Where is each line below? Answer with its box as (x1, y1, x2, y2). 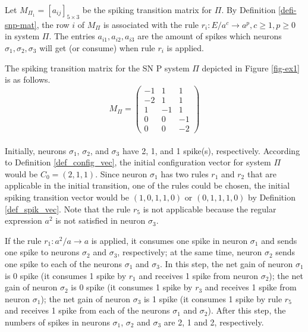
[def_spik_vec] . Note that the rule (5, 202, 131, 215)
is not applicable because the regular (143, 202, 276, 215)
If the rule (5, 234, 42, 246)
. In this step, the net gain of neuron (159, 257, 293, 270)
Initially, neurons (5, 144, 67, 156)
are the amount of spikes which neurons (137, 30, 282, 42)
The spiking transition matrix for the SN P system (5, 61, 190, 74)
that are (247, 167, 276, 180)
